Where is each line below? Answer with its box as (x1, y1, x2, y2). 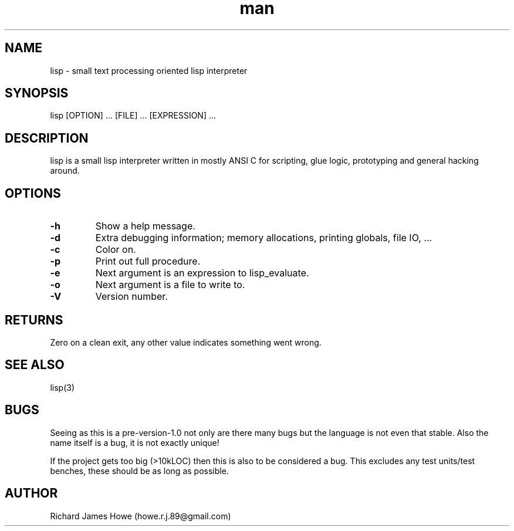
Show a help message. (95, 220, 195, 232)
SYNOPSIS (5, 86, 69, 101)
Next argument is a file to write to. (95, 279, 245, 291)
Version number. (95, 290, 168, 303)
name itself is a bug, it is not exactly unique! (50, 437, 219, 448)
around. (50, 165, 80, 176)
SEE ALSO (5, 357, 65, 373)
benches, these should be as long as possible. (50, 465, 229, 476)
